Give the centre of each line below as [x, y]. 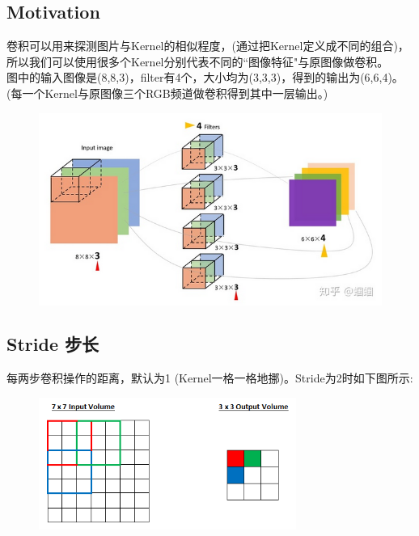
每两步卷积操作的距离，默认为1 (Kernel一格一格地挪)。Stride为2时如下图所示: [210, 378]
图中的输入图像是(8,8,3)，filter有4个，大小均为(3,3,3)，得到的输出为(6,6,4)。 [205, 77]
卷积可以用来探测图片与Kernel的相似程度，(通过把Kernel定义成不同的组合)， [208, 46]
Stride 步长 [53, 344]
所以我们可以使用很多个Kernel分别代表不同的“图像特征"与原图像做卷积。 [198, 61]
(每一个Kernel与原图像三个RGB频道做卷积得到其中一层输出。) [167, 93]
